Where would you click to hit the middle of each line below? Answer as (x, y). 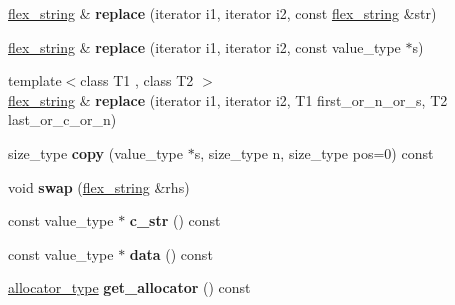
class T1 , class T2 (137, 80)
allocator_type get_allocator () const (129, 287)
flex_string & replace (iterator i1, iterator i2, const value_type (204, 46)
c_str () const (175, 220)
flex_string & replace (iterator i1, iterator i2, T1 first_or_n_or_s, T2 (228, 99)
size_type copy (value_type (95, 152)
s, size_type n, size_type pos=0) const (314, 152)
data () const (171, 253)
